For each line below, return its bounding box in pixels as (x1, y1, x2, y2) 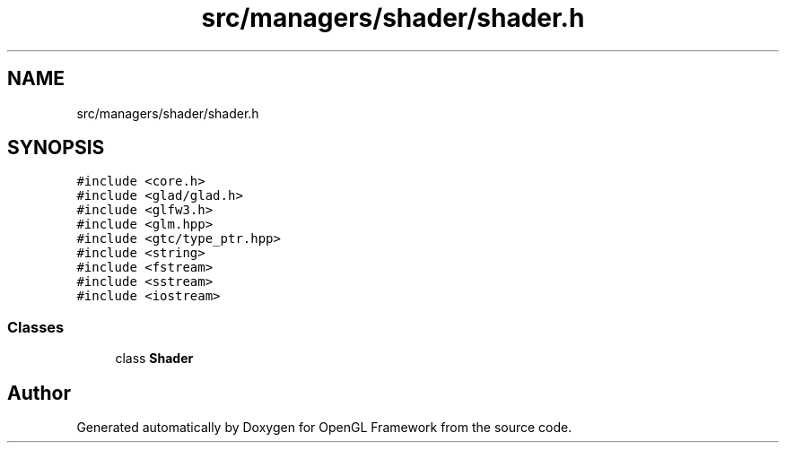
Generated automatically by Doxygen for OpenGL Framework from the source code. (76, 420, 572, 436)
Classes (7, 317, 65, 336)
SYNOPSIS (7, 136, 105, 160)
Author (7, 381, 71, 404)
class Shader (115, 350, 194, 367)
